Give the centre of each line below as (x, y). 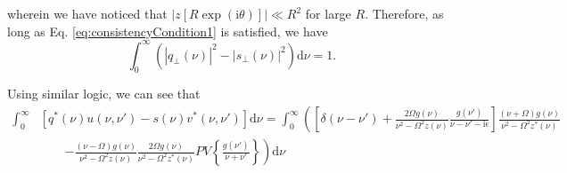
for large (328, 13)
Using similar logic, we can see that (104, 94)
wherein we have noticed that (87, 13)
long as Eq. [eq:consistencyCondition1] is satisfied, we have (168, 31)
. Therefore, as (404, 13)
